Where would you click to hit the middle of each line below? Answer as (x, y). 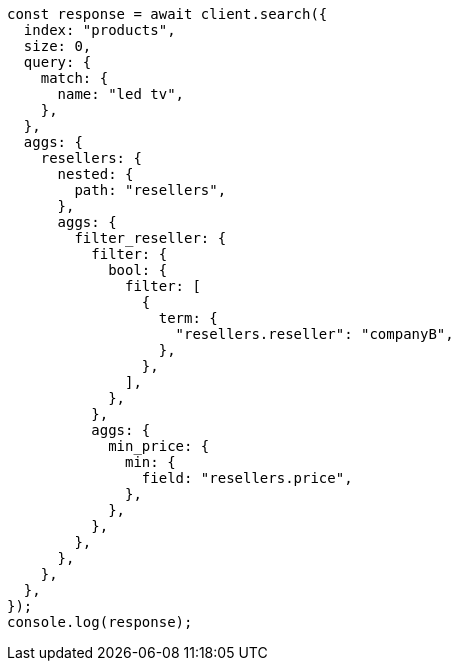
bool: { (138, 270)
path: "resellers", (150, 190)
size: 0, (57, 46)
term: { (188, 318)
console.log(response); (100, 622)
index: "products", (99, 30)
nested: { (95, 174)
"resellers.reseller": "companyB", (314, 334)
